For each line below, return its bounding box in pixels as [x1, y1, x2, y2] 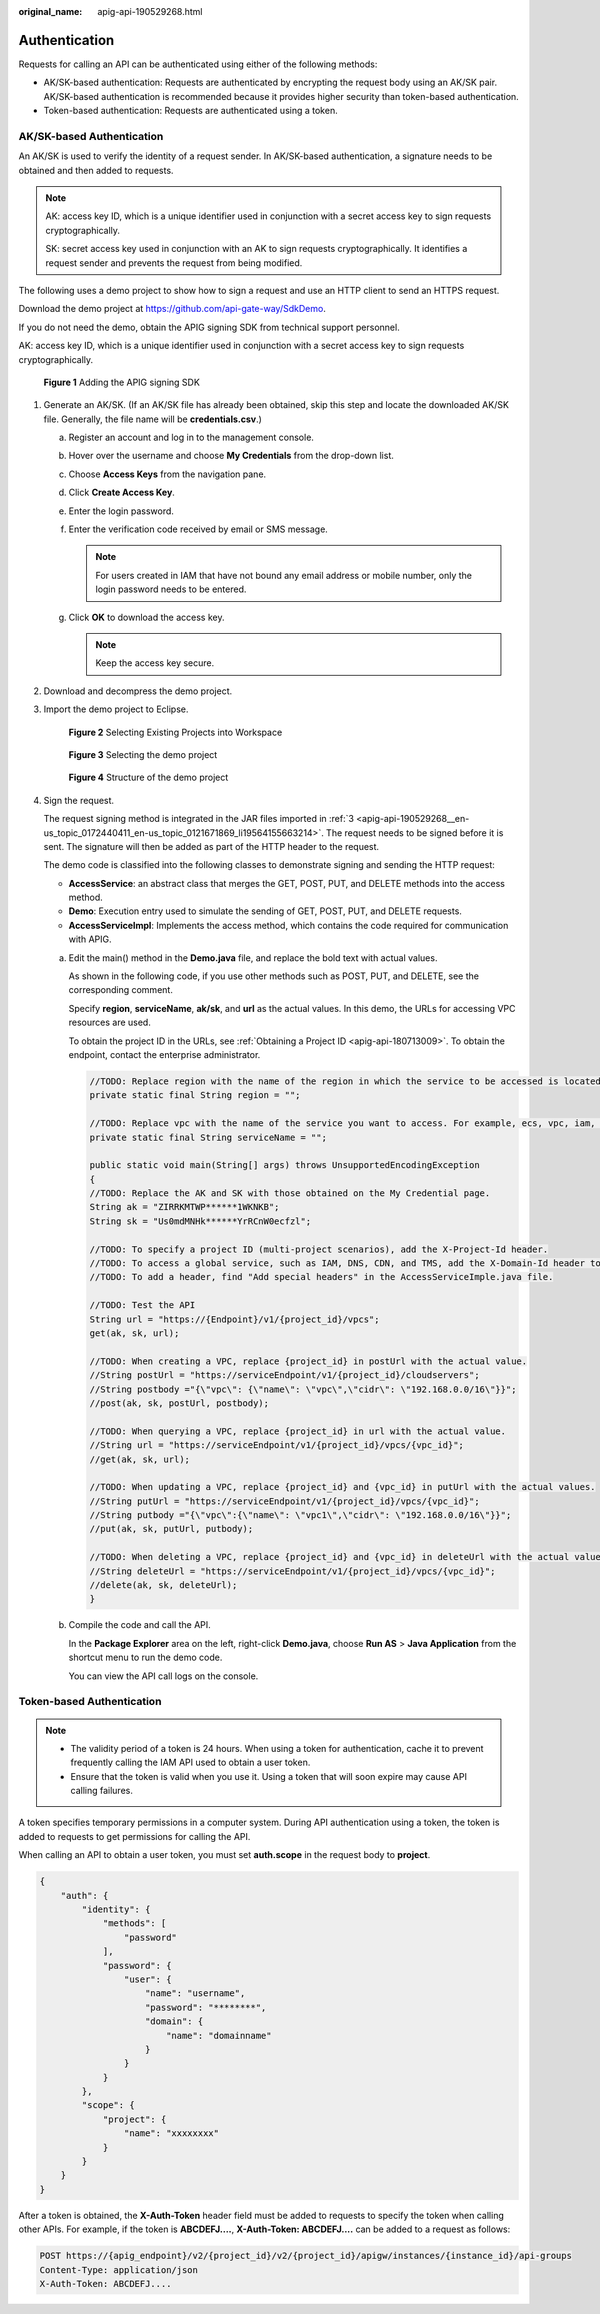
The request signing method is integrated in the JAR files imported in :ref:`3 [43, 813, 355, 825]
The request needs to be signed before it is [325, 826, 504, 839]
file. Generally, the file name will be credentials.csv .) [43, 413, 262, 425]
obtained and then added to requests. [18, 164, 174, 176]
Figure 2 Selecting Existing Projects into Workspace [68, 726, 283, 738]
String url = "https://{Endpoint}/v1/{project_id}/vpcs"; [89, 1313, 380, 1325]
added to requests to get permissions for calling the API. [18, 1830, 251, 1842]
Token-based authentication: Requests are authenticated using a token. [43, 105, 339, 117]
